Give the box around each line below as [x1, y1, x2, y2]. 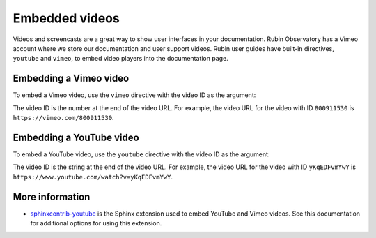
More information [13, 191, 91, 202]
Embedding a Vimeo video [13, 73, 130, 84]
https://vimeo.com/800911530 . [13, 114, 114, 122]
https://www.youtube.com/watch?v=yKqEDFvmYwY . [13, 172, 173, 181]
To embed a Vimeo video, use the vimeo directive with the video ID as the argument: [13, 91, 256, 99]
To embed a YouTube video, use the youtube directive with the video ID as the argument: [13, 150, 270, 158]
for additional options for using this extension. [30, 219, 162, 227]
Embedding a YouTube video [13, 131, 139, 143]
